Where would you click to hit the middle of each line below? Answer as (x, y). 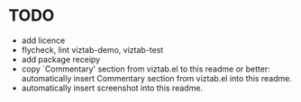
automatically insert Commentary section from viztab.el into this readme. (156, 78)
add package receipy (61, 59)
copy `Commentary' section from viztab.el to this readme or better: (146, 69)
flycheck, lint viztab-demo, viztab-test (92, 49)
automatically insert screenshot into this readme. (112, 88)
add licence (43, 40)
